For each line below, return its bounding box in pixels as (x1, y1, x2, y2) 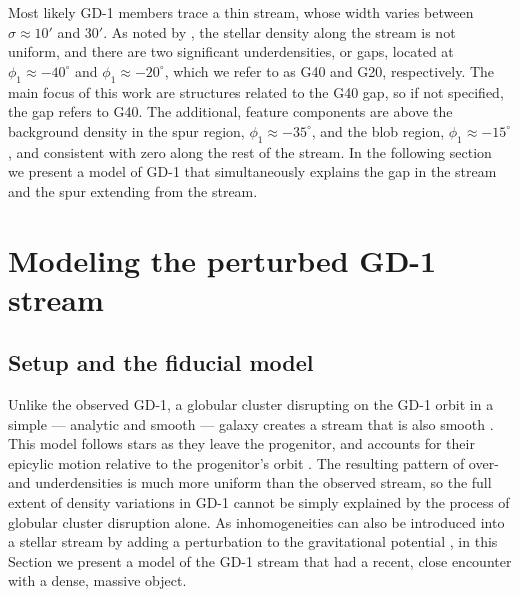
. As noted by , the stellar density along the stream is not (103, 21, 456, 42)
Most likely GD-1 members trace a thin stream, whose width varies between (8, 2, 474, 22)
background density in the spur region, (8, 120, 245, 141)
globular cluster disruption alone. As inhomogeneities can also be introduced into (8, 511, 505, 532)
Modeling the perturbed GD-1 (8, 239, 437, 280)
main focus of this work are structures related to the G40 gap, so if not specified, (8, 81, 504, 102)
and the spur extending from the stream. (8, 180, 258, 201)
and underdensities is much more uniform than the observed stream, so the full (8, 472, 492, 493)
